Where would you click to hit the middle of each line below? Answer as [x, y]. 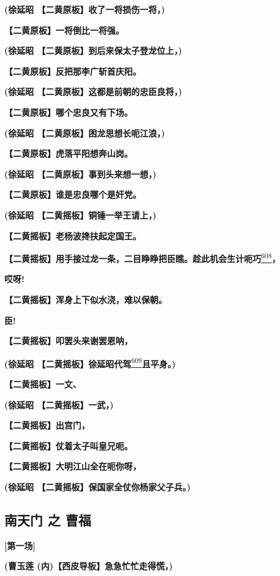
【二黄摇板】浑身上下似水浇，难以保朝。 [86, 299]
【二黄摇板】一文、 [43, 384]
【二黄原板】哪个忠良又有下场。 [68, 112]
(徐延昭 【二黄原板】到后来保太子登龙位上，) [93, 50]
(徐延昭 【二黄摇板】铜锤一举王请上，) [80, 215]
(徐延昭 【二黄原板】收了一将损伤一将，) [85, 9]
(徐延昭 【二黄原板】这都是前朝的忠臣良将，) [93, 92]
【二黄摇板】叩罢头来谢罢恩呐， [68, 341]
